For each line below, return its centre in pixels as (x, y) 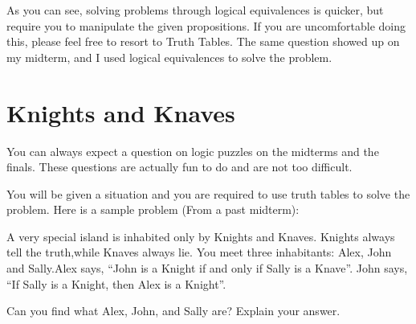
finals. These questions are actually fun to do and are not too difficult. (179, 167)
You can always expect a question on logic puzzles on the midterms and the (193, 151)
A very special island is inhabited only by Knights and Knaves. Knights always (201, 236)
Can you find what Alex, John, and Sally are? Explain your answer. (173, 311)
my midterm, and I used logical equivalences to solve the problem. (169, 57)
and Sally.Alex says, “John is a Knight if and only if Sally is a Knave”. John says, (207, 268)
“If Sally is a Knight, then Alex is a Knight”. (116, 283)
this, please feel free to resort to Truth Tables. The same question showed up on (203, 41)
